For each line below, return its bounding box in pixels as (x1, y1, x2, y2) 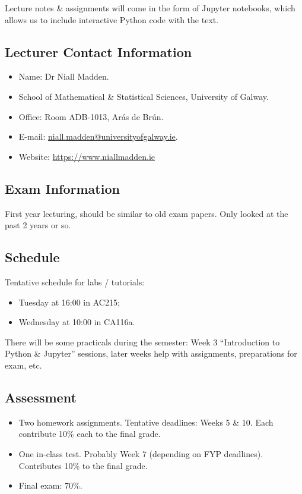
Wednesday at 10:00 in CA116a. (18, 316, 135, 328)
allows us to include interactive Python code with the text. (5, 13, 219, 26)
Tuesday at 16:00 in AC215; (18, 295, 120, 308)
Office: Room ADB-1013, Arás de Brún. (18, 110, 164, 122)
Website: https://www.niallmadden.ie (18, 150, 155, 162)
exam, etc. (5, 358, 42, 371)
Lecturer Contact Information (5, 42, 192, 61)
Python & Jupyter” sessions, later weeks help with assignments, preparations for (5, 347, 297, 360)
